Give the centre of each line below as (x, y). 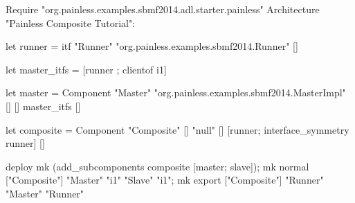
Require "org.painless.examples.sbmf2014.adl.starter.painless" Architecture (163, 9)
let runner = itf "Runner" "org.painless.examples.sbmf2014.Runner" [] (152, 46)
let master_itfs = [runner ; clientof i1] (86, 69)
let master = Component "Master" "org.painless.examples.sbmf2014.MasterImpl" (176, 92)
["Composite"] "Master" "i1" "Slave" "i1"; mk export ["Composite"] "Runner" (165, 180)
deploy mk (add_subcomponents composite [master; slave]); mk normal (157, 166)
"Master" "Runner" (45, 193)
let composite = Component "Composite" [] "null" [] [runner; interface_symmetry (177, 129)
